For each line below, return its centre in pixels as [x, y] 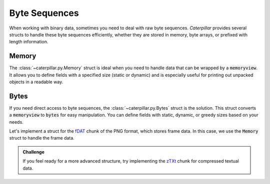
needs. [16, 122]
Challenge [34, 152]
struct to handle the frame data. [42, 138]
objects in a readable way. [36, 82]
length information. [29, 42]
